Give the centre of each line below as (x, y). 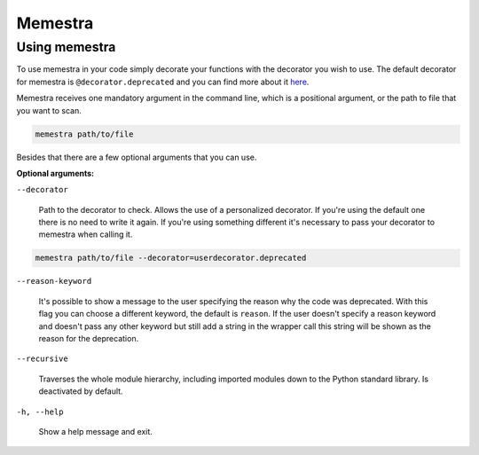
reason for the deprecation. (89, 339)
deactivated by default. (81, 391)
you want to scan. (49, 110)
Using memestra (66, 47)
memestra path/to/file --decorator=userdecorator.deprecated (171, 258)
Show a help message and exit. (95, 431)
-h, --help (40, 412)
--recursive (42, 359)
